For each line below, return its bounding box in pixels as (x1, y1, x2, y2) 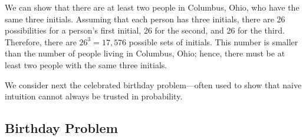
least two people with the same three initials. (5, 58, 167, 71)
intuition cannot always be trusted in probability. (5, 90, 183, 102)
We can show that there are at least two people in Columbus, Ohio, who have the (5, 1, 300, 13)
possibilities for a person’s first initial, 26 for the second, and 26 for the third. (5, 24, 285, 36)
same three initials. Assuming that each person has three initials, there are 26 (5, 12, 285, 25)
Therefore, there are (5, 35, 77, 48)
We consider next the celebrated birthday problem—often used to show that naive (5, 78, 302, 91)
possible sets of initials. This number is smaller (129, 35, 298, 48)
